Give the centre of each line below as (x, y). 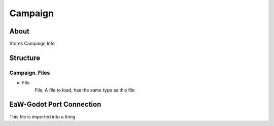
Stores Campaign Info (32, 44)
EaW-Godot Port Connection (55, 104)
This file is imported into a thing (42, 116)
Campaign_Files (30, 73)
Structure (25, 58)
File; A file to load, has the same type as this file (85, 90)
